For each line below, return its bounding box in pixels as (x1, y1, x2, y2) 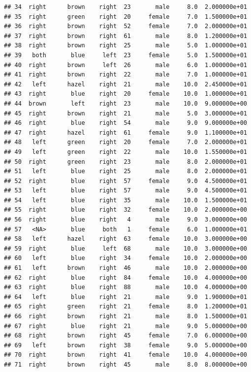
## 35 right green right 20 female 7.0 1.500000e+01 (4, 13, 247, 20)
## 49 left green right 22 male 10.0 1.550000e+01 (4, 148, 247, 155)
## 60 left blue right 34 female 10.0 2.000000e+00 (4, 255, 247, 262)
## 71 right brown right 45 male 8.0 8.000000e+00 (4, 361, 247, 368)
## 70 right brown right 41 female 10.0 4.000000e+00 (4, 351, 247, 359)
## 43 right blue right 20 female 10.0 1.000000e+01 (4, 90, 247, 98)
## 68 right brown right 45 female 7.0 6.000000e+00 (4, 332, 247, 339)
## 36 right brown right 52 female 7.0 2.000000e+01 (4, 23, 247, 30)
